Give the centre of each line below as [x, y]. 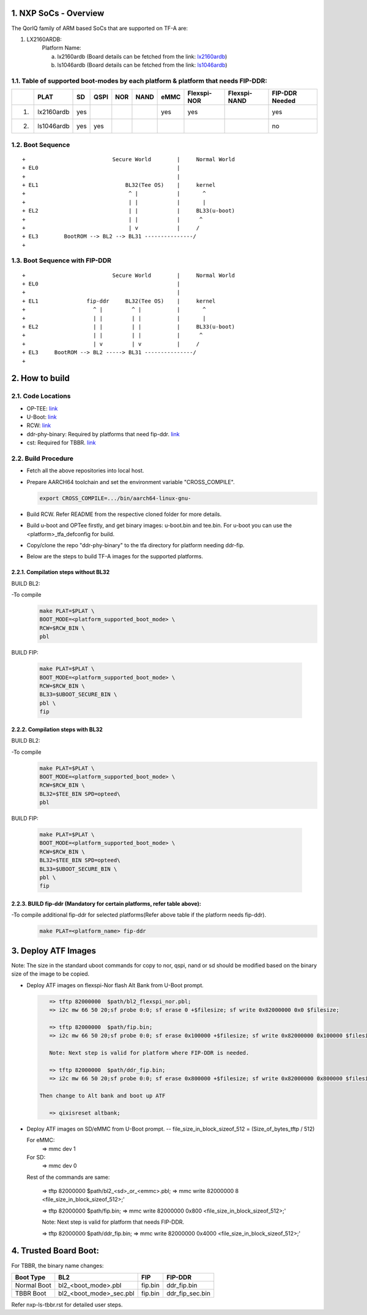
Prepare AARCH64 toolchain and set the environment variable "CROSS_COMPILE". [131, 482]
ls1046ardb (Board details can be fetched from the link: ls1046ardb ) [142, 65]
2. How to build [40, 378]
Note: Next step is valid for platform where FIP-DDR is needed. [149, 1053]
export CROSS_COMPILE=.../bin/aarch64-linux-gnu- [115, 498]
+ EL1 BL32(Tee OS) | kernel [119, 185]
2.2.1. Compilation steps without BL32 [61, 572]
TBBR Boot [31, 1293]
